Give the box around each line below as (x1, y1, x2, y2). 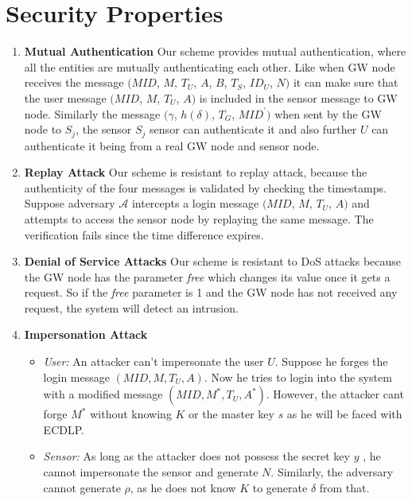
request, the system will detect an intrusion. (24, 299, 239, 316)
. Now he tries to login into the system (204, 368, 392, 385)
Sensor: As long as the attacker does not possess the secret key (43, 448, 350, 464)
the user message (24, 89, 107, 106)
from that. (319, 479, 370, 495)
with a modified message (43, 386, 163, 402)
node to (24, 121, 62, 138)
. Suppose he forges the (274, 353, 388, 370)
